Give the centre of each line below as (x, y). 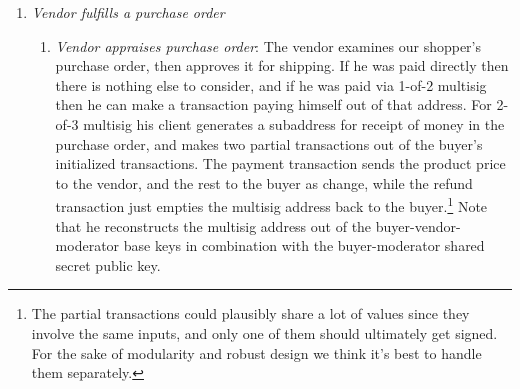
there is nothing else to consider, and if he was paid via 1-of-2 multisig (271, 84)
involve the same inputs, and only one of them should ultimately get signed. (264, 332)
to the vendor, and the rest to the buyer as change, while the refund (264, 182)
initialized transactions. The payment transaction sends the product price (280, 163)
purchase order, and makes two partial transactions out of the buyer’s (269, 143)
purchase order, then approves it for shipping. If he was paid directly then (282, 65)
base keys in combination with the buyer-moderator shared (304, 245)
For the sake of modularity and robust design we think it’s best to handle (256, 352)
